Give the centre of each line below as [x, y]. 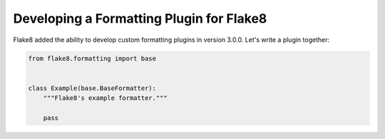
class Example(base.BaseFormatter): [92, 88]
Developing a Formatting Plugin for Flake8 [140, 18]
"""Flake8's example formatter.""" [105, 98]
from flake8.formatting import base [92, 58]
